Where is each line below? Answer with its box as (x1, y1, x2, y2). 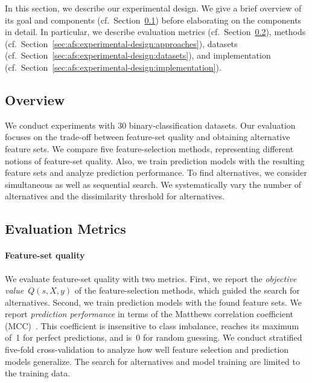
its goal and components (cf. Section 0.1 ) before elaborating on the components (5, 13, 302, 26)
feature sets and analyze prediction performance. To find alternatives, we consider (5, 166, 307, 179)
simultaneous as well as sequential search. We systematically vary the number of (5, 178, 302, 190)
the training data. (5, 367, 71, 379)
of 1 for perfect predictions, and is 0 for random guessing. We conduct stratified (5, 331, 302, 344)
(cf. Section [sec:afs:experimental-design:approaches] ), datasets (5, 37, 238, 50)
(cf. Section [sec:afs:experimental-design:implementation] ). (5, 60, 221, 73)
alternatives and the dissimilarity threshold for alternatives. (5, 190, 225, 202)
